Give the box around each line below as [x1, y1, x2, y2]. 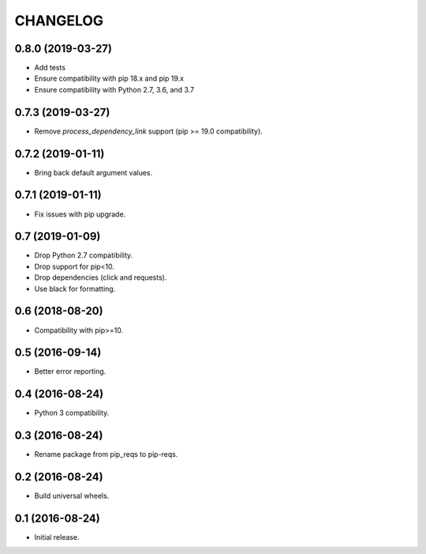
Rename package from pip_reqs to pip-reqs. [34, 450, 178, 459]
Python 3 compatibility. [34, 408, 110, 418]
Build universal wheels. [34, 491, 110, 501]
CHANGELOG [14, 12, 104, 29]
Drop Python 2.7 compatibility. [34, 251, 133, 260]
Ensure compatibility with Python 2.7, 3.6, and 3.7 [34, 85, 195, 94]
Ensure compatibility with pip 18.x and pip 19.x [34, 73, 185, 83]
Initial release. [34, 533, 80, 542]
